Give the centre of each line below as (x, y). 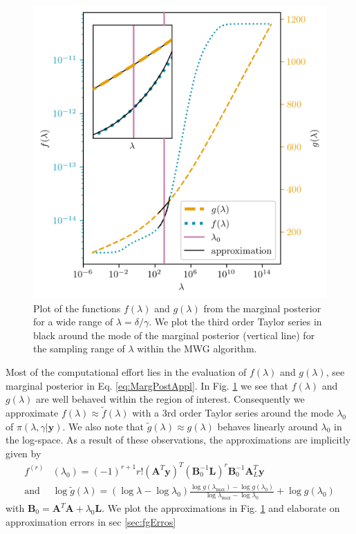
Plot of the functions (77, 308)
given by (24, 453)
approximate (32, 412)
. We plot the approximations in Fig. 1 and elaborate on (221, 508)
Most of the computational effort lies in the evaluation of (126, 371)
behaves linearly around (268, 426)
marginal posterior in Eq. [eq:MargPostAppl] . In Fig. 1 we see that (147, 385)
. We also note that (103, 426)
